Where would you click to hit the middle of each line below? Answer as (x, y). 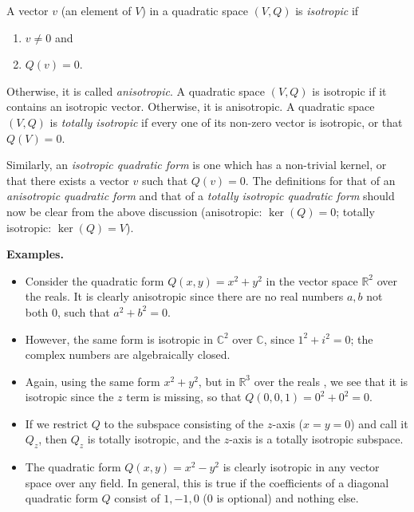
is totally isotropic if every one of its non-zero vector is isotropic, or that (226, 122)
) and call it (379, 423)
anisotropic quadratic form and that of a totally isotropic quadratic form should (201, 196)
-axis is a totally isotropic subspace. (316, 439)
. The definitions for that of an (320, 180)
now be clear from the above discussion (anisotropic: (134, 211)
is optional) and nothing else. (288, 498)
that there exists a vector (68, 180)
